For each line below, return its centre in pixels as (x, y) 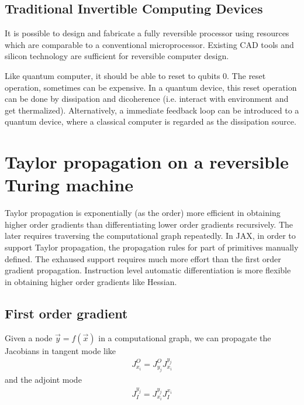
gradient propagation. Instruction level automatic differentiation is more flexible (148, 270)
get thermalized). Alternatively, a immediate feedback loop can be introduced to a (152, 110)
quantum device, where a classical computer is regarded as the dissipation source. (151, 121)
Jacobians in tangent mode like (61, 350)
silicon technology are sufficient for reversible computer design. (117, 56)
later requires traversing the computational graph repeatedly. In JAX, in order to (150, 236)
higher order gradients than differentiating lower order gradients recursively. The (149, 224)
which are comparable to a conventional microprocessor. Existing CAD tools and (149, 44)
